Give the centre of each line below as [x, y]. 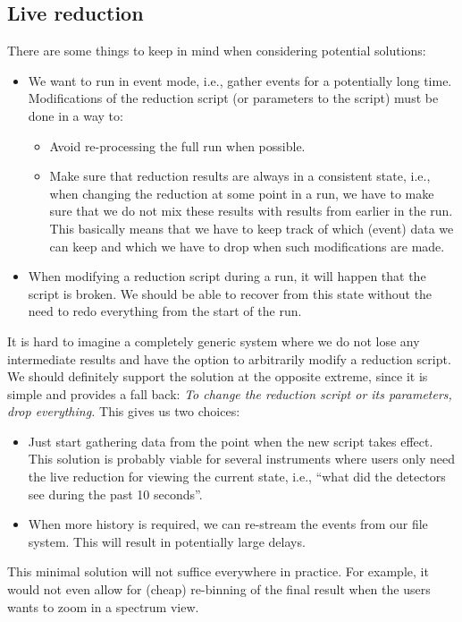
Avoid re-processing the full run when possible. [177, 145]
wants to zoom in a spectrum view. [103, 606]
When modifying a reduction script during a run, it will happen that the [227, 276]
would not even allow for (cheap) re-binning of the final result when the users [219, 589]
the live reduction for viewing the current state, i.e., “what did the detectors [237, 477]
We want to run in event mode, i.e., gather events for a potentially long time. [240, 80]
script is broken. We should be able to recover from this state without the [230, 293]
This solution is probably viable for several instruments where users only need [242, 459]
